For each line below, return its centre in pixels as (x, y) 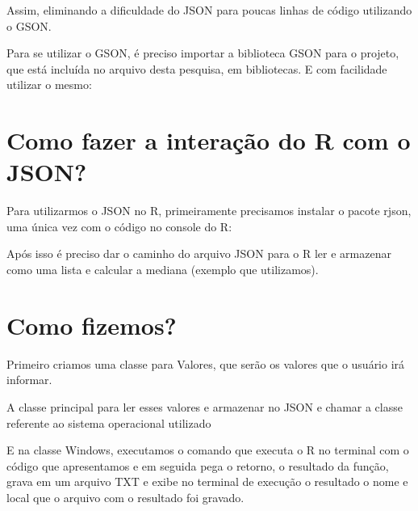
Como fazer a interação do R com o (209, 140)
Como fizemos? (92, 325)
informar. (29, 380)
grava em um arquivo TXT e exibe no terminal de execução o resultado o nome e (207, 481)
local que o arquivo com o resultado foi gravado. (125, 497)
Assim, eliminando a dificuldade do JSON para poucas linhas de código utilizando (209, 10)
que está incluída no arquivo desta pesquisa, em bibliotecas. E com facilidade (197, 68)
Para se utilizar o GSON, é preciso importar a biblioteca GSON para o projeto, (203, 53)
